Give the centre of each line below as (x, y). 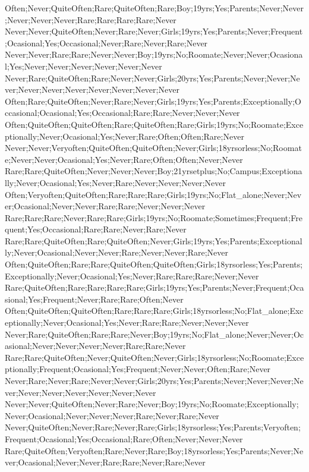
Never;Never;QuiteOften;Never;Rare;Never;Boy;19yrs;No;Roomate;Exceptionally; (152, 404)
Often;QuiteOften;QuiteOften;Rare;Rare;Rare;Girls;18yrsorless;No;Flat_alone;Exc (154, 311)
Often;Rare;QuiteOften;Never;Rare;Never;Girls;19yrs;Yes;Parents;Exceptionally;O (153, 101)
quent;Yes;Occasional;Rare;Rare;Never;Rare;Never (96, 229)
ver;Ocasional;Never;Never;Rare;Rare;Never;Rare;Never (105, 462)
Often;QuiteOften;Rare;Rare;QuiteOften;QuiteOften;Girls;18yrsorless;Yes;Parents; (154, 264)
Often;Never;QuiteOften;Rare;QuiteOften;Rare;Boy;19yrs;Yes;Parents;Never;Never (154, 8)
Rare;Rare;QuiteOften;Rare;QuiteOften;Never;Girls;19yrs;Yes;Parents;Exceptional (154, 240)
